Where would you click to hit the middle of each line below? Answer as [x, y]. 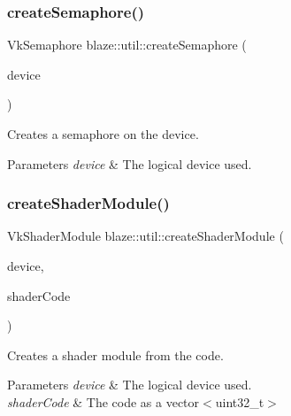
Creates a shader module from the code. [115, 354]
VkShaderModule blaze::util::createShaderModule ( [145, 236]
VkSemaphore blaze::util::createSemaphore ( [127, 45]
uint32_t [240, 401]
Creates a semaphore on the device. [103, 134]
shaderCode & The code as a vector [103, 401]
